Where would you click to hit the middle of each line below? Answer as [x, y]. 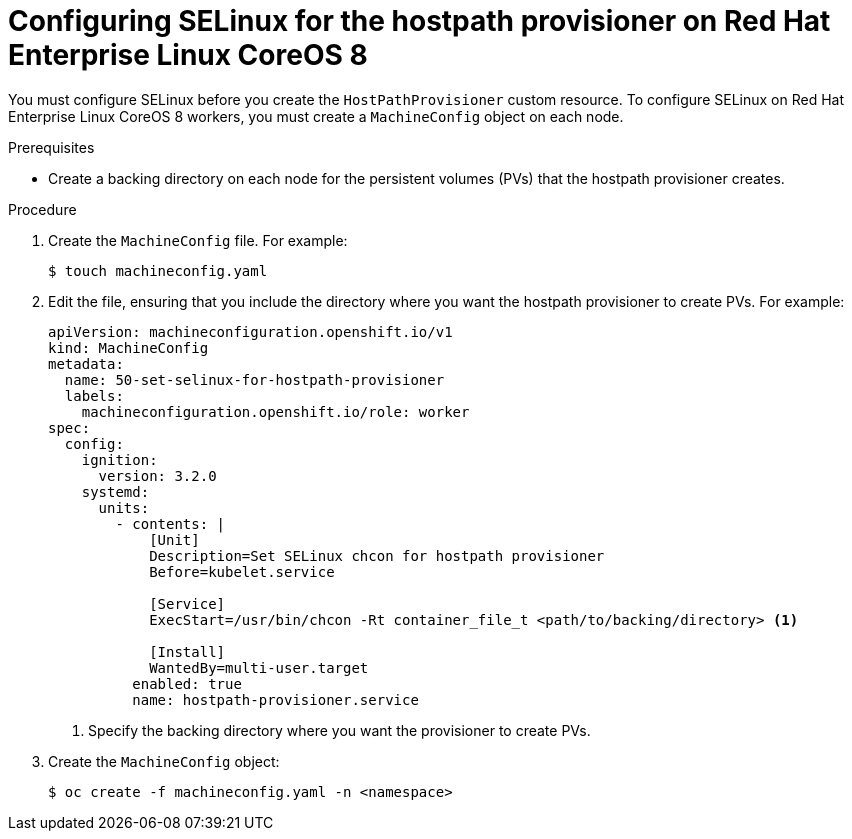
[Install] [187, 651]
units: [124, 507]
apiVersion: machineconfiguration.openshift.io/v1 [250, 331]
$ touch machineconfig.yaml [158, 270]
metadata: [86, 363]
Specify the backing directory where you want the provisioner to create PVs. [339, 730]
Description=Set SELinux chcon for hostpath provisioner [377, 555]
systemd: [115, 491]
